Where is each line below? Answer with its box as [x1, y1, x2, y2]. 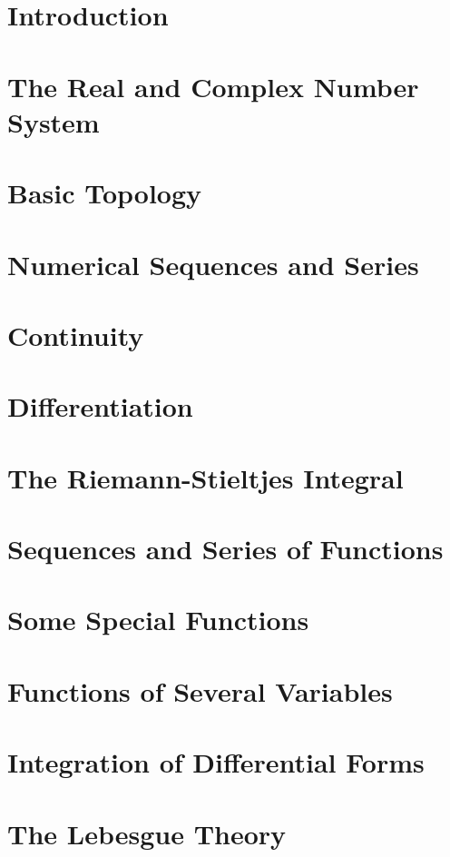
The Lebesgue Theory [7, 814, 287, 852]
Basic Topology [7, 174, 202, 212]
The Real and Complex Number [7, 67, 419, 104]
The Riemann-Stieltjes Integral [7, 458, 404, 496]
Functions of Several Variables [7, 672, 393, 709]
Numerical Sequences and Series [7, 245, 419, 282]
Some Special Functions [7, 601, 309, 638]
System [7, 103, 100, 140]
